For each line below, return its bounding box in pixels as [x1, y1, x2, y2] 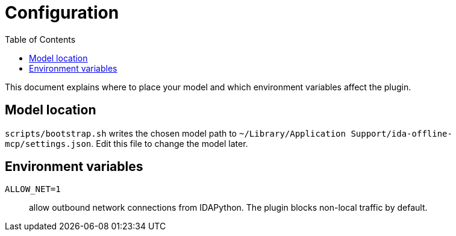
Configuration [5, 2, 119, 23]
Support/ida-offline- [351, 128, 452, 138]
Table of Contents [5, 34, 76, 45]
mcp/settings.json [5, 138, 92, 149]
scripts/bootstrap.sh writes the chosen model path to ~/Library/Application [5, 128, 346, 138]
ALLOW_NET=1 [5, 184, 61, 194]
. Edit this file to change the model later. [91, 138, 248, 149]
